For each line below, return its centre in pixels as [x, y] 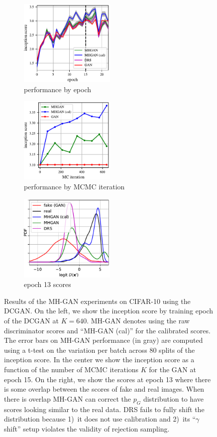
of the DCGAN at [31, 320]
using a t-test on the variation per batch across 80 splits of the [100, 350]
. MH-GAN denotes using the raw [138, 320]
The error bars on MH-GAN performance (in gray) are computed [104, 340]
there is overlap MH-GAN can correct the [68, 398]
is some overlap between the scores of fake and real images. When [104, 389]
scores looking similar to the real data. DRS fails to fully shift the [104, 409]
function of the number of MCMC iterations [71, 369]
